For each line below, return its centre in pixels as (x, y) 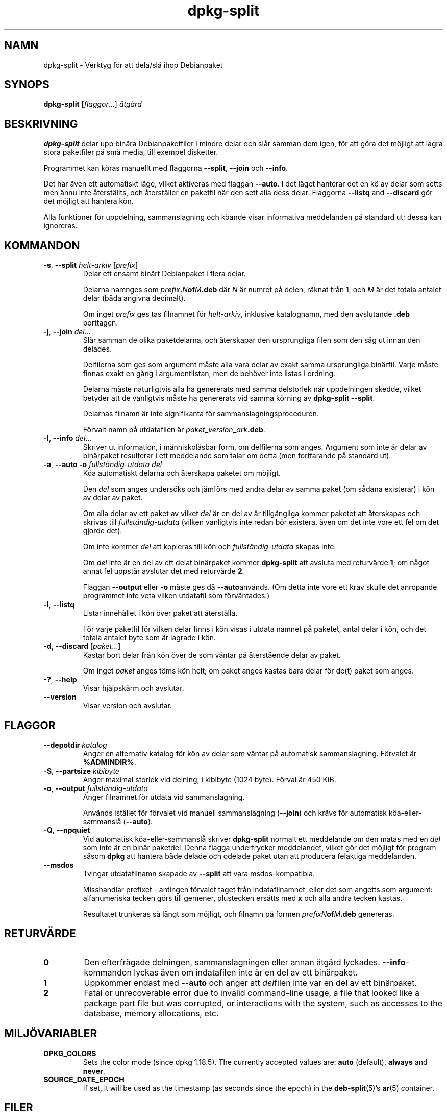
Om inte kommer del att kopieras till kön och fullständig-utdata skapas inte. (209, 547)
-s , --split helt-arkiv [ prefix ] (91, 265)
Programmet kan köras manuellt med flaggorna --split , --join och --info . (166, 168)
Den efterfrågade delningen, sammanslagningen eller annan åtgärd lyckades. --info (245, 962)
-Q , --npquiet (67, 830)
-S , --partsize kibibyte (81, 771)
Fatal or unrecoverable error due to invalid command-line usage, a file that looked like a (252, 993)
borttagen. (101, 323)
